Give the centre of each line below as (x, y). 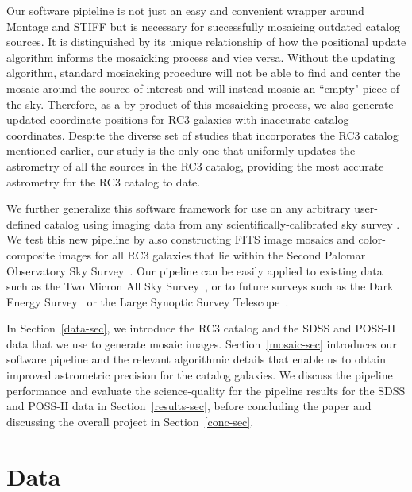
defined (24, 223)
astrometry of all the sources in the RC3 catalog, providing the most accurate (195, 165)
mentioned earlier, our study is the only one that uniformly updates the (181, 150)
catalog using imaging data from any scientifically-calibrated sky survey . (222, 223)
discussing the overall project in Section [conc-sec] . (130, 421)
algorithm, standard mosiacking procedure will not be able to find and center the (204, 73)
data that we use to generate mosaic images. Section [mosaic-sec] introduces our (202, 343)
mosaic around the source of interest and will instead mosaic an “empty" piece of (203, 88)
